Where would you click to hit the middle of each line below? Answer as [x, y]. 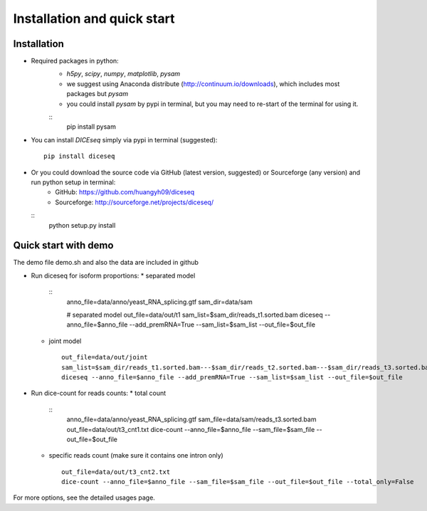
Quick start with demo [63, 246]
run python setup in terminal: [73, 182]
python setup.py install [82, 225]
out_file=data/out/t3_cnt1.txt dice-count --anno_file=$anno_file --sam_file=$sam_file [191, 429]
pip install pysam [91, 127]
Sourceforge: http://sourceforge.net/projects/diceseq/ [134, 202]
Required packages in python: [75, 61]
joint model [65, 341]
